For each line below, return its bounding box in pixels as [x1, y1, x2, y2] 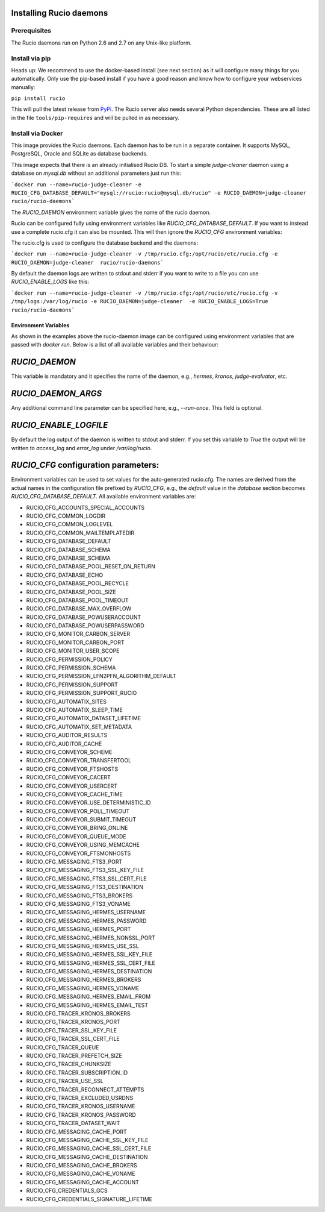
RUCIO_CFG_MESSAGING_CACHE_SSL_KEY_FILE [26, 1136, 149, 1143]
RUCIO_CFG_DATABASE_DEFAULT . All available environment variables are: [11, 493, 196, 500]
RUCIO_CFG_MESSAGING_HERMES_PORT [26, 926, 131, 933]
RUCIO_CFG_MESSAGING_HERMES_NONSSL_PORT [26, 934, 156, 941]
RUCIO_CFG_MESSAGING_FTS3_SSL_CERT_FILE [26, 874, 147, 882]
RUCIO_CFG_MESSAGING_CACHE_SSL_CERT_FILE [26, 1145, 152, 1152]
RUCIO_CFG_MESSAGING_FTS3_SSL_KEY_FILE [26, 867, 144, 874]
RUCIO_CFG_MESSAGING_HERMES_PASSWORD [26, 917, 147, 925]
